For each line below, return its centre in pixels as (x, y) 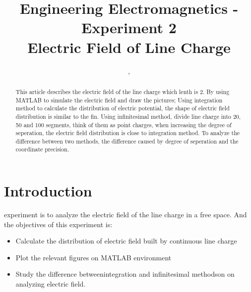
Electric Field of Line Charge (129, 47)
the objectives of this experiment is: (58, 224)
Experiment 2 (129, 27)
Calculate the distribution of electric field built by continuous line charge (126, 241)
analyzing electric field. (51, 284)
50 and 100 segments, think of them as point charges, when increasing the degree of (124, 124)
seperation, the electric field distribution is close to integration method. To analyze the (128, 133)
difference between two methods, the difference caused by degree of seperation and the (127, 141)
